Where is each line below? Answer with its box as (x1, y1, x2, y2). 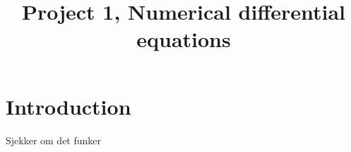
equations (136, 25, 231, 53)
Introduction (6, 91, 131, 120)
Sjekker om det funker (6, 132, 102, 147)
